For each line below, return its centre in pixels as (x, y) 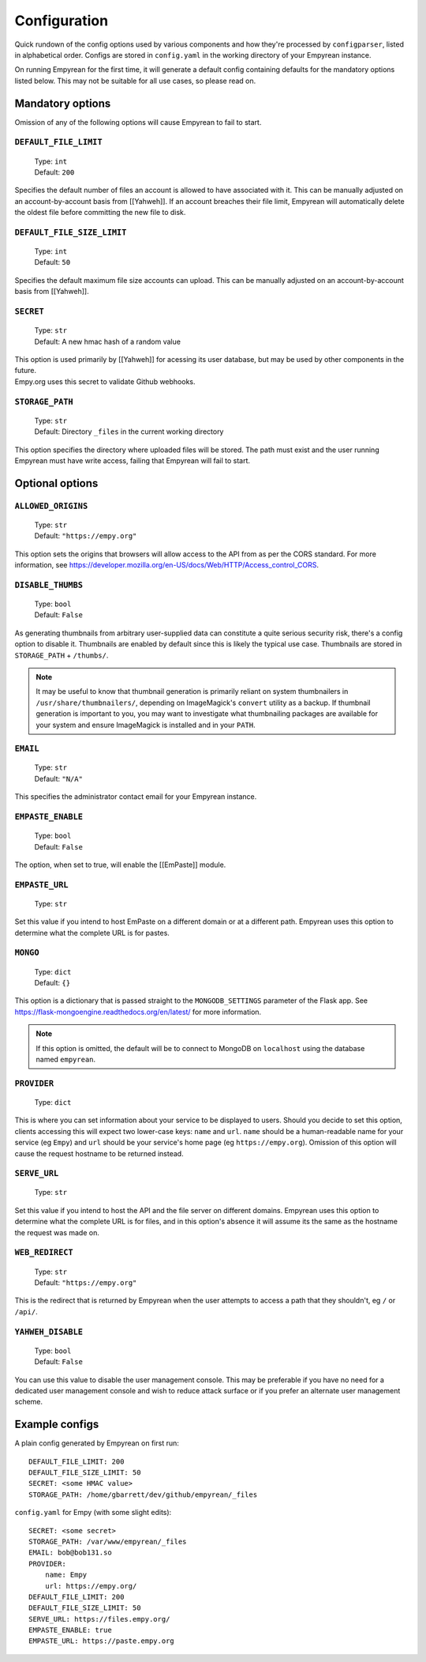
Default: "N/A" (58, 778)
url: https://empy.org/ (91, 1586)
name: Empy (66, 1575)
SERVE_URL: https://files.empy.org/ (99, 1619)
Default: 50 (52, 262)
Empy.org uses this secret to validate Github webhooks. (105, 381)
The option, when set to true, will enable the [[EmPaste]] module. (120, 865)
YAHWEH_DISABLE (49, 1332)
